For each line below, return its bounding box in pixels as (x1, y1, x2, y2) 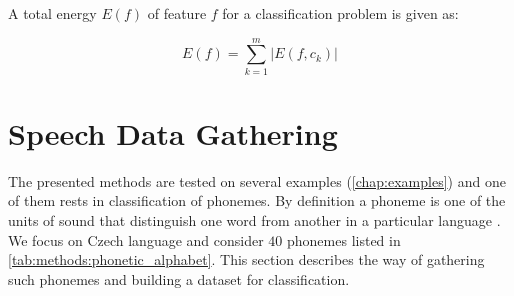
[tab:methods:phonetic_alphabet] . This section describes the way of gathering (8, 249, 485, 270)
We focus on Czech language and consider (8, 229, 264, 250)
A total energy (8, 3, 97, 23)
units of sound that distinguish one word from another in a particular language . (8, 210, 501, 231)
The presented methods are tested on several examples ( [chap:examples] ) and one (8, 170, 506, 191)
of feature (147, 3, 207, 23)
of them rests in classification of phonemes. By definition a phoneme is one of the (8, 190, 506, 211)
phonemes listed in (287, 229, 401, 250)
